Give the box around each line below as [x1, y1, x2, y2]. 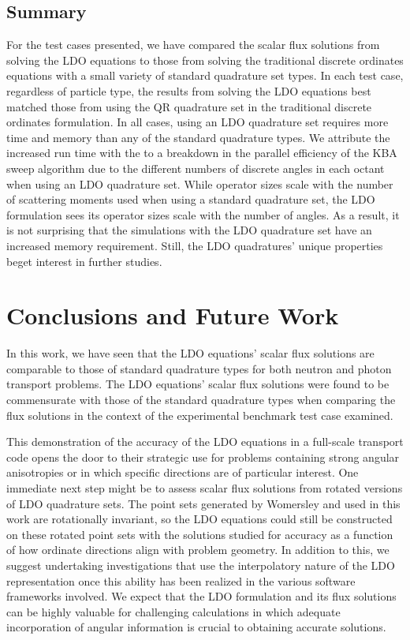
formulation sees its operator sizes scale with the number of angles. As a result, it [6, 206, 400, 223]
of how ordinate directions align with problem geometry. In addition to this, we [6, 541, 389, 558]
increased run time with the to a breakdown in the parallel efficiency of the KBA [6, 144, 397, 161]
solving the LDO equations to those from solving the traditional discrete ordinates [6, 51, 404, 68]
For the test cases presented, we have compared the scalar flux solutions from [6, 36, 380, 53]
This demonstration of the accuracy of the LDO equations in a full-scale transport [6, 433, 404, 450]
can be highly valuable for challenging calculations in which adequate [6, 603, 341, 619]
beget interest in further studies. [6, 253, 162, 269]
